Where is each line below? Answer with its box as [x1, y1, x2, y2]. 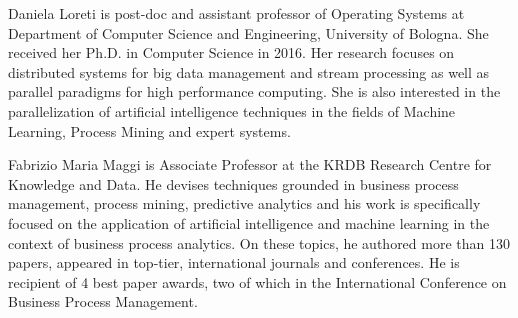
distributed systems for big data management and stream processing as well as [8, 61, 490, 82]
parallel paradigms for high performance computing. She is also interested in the [8, 81, 501, 102]
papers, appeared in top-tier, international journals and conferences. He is [8, 252, 460, 273]
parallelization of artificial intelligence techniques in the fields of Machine [8, 100, 456, 121]
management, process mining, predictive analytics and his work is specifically [8, 193, 481, 214]
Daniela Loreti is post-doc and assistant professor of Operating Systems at [8, 3, 465, 23]
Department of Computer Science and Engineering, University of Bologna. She [8, 22, 489, 43]
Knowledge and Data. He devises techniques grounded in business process [8, 173, 459, 194]
